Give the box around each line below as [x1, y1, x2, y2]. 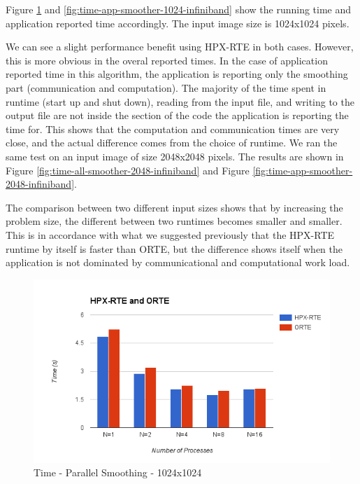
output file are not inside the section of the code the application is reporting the [6, 108, 349, 123]
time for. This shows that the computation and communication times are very [6, 121, 340, 136]
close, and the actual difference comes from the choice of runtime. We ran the [6, 135, 338, 150]
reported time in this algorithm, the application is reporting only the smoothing [6, 67, 348, 81]
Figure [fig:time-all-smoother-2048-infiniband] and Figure [6, 163, 250, 177]
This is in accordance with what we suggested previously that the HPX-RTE [6, 227, 335, 242]
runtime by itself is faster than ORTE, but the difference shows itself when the [6, 241, 343, 256]
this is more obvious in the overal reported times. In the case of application [6, 53, 328, 67]
